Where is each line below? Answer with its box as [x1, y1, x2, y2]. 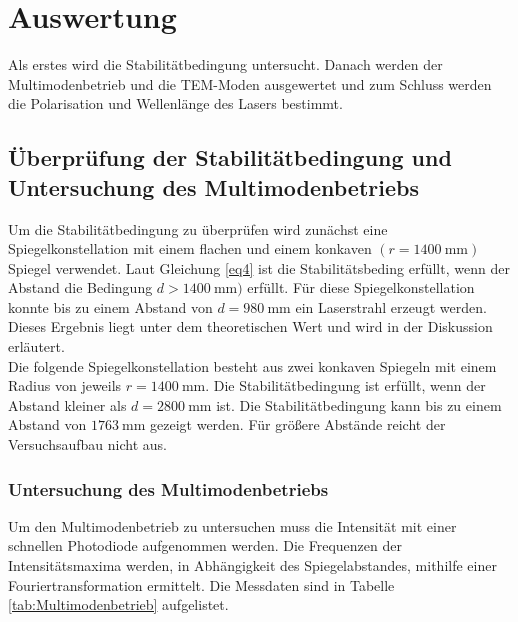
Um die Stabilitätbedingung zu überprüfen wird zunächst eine [8, 218, 388, 239]
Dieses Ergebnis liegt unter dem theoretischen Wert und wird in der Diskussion [8, 316, 493, 337]
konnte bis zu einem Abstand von [8, 296, 213, 317]
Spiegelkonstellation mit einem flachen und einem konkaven [8, 238, 372, 259]
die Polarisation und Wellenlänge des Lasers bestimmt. [8, 93, 343, 114]
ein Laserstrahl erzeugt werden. [295, 296, 487, 317]
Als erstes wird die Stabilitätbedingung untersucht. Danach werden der [8, 54, 443, 75]
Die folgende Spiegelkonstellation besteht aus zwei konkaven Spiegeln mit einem [8, 355, 497, 376]
